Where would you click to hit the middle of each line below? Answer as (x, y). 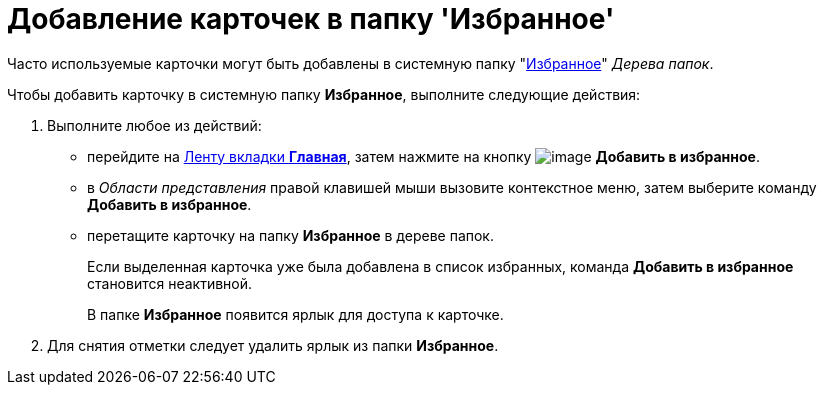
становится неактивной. (170, 283)
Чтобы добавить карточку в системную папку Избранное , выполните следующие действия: (324, 94)
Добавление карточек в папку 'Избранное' (311, 19)
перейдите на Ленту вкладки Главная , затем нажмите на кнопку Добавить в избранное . (423, 156)
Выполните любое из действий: (154, 125)
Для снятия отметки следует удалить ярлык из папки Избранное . (273, 345)
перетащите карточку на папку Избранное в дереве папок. (290, 235)
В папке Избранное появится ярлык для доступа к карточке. (295, 314)
